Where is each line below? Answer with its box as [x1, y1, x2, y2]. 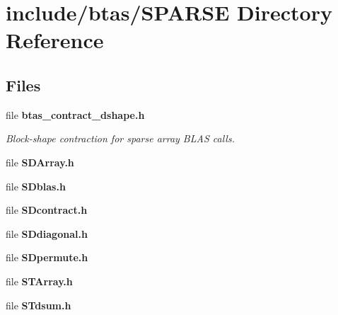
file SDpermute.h [6, 250, 88, 265]
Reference [6, 25, 104, 55]
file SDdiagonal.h [6, 226, 88, 241]
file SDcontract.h [6, 202, 88, 217]
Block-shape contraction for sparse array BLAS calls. [6, 131, 235, 146]
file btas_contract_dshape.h [6, 107, 145, 122]
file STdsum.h [6, 297, 71, 312]
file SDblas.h [6, 178, 66, 193]
